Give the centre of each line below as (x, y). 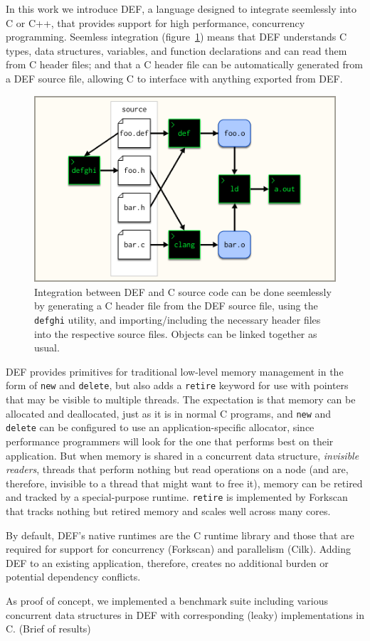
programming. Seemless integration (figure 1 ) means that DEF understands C (176, 37)
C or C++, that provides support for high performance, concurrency (155, 22)
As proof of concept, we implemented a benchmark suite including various (167, 600)
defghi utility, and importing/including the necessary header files (178, 319)
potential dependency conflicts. (73, 577)
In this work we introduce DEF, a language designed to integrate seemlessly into (181, 9)
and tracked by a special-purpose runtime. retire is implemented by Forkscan (177, 497)
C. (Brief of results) (48, 629)
